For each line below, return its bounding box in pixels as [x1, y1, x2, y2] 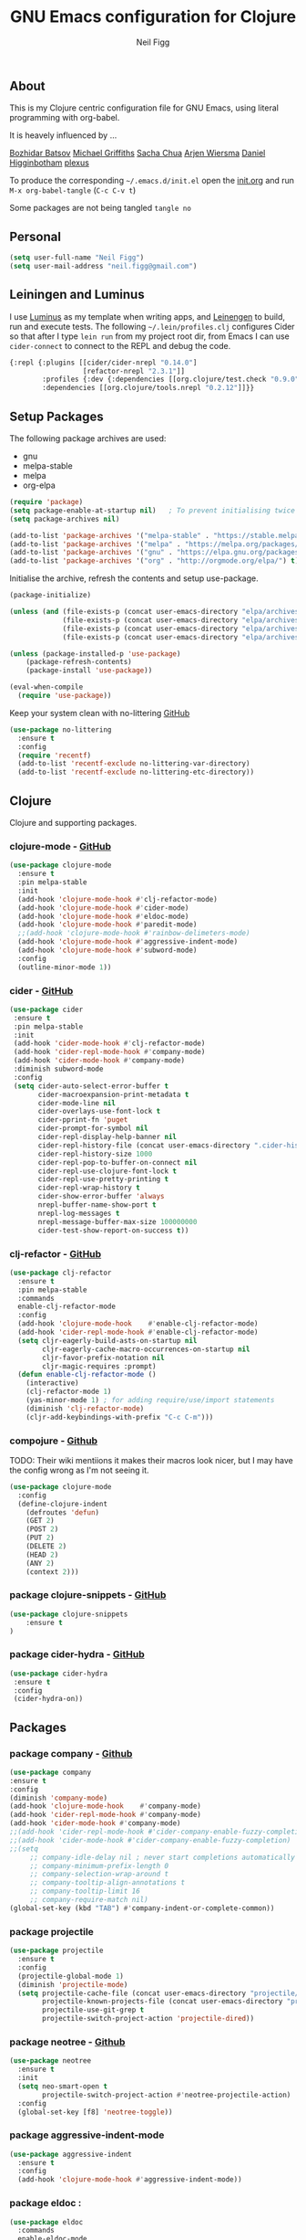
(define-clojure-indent [17, 1499, 107, 1508]
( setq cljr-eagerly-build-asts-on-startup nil [17, 1336, 198, 1345]
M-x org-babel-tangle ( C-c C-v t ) [9, 185, 137, 195]
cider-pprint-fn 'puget [37, 1115, 128, 1125]
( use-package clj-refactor [9, 1268, 112, 1277]
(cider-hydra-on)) [13, 1695, 84, 1704]
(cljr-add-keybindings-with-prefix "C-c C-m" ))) [25, 1412, 214, 1421]
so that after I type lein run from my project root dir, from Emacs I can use [9, 331, 290, 342]
